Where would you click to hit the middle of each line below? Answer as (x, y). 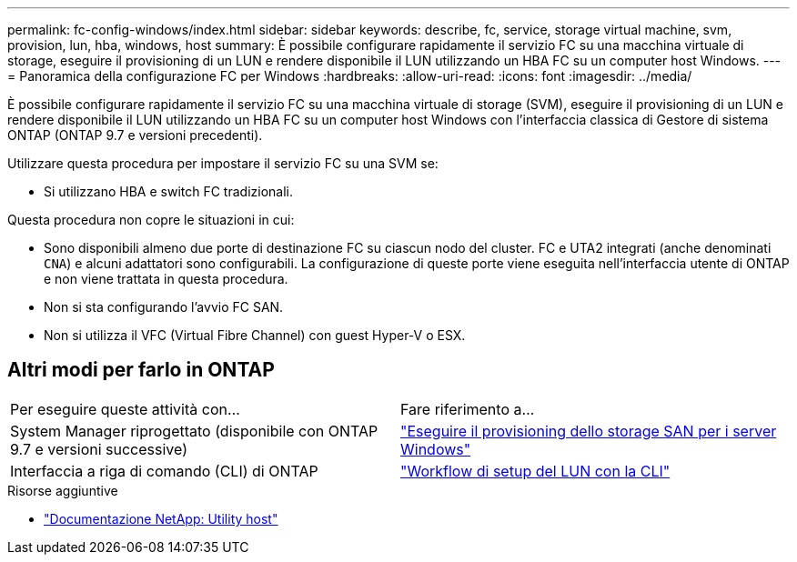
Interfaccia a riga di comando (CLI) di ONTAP (164, 471)
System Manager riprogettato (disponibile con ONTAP (194, 431)
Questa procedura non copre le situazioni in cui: (151, 220)
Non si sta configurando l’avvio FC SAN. (164, 307)
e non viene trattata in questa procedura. (166, 279)
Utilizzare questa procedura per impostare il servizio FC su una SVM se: (223, 163)
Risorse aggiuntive (63, 490)
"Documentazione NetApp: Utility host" (161, 518)
